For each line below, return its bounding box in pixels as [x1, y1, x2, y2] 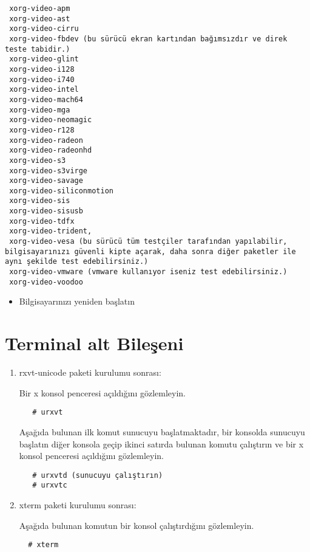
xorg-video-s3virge [9, 166, 88, 175]
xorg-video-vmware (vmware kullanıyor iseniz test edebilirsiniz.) [9, 267, 288, 277]
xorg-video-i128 [9, 64, 75, 74]
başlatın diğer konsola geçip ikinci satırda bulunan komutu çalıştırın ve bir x [19, 437, 304, 450]
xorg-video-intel [9, 85, 79, 94]
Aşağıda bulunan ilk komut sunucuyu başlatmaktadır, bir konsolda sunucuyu [19, 425, 305, 438]
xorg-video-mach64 [9, 95, 83, 104]
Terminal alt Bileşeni [5, 331, 184, 356]
